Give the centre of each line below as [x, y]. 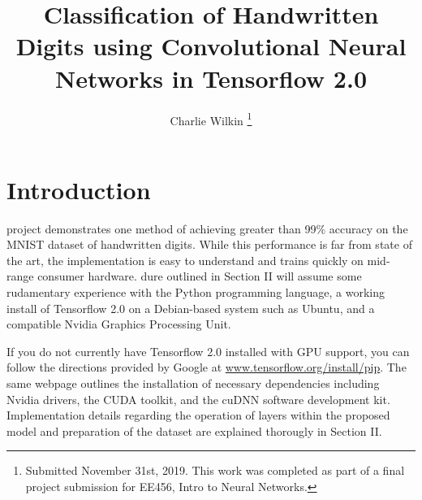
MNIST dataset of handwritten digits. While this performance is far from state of [209, 244]
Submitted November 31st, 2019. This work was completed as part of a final [215, 470]
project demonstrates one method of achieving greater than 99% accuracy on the [207, 228]
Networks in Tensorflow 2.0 [211, 78]
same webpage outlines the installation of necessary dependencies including [193, 383]
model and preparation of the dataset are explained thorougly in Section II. [194, 430]
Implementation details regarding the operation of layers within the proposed [198, 415]
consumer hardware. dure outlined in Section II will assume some [200, 276]
